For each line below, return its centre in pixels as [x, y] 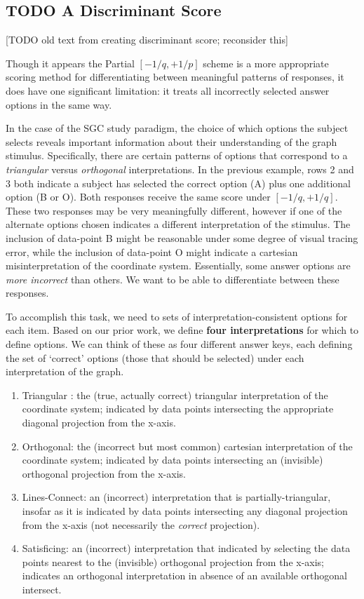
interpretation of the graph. [65, 371]
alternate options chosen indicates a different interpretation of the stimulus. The [178, 224]
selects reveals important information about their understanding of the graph [171, 141]
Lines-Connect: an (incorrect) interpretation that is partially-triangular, [176, 497]
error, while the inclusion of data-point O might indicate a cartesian [152, 251]
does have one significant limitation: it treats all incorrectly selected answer [168, 90]
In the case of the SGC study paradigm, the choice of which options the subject [177, 128]
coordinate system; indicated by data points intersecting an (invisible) [173, 460]
